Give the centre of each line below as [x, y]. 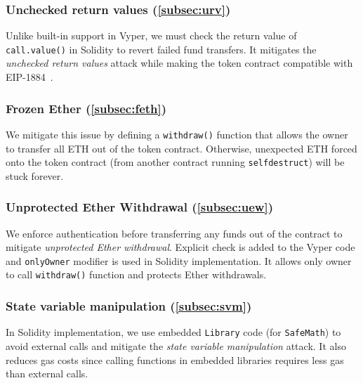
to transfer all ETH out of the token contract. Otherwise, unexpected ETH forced [181, 148]
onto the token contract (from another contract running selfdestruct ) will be [175, 162]
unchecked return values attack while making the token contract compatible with [179, 63]
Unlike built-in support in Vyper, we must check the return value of [151, 35]
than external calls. [47, 374]
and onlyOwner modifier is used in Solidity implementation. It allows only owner [179, 260]
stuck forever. [35, 175]
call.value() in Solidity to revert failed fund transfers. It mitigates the [161, 49]
